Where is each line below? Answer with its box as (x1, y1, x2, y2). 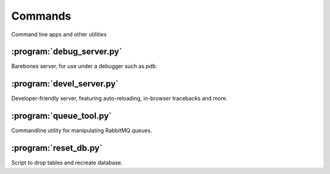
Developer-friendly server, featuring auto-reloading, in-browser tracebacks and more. (11, 95, 228, 102)
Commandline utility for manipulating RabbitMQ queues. (11, 127, 152, 134)
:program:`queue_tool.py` (11, 111, 112, 121)
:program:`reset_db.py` (11, 143, 103, 153)
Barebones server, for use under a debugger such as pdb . (11, 62, 158, 70)
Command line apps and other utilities (11, 31, 107, 38)
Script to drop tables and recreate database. (11, 159, 123, 167)
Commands (11, 9, 71, 23)
